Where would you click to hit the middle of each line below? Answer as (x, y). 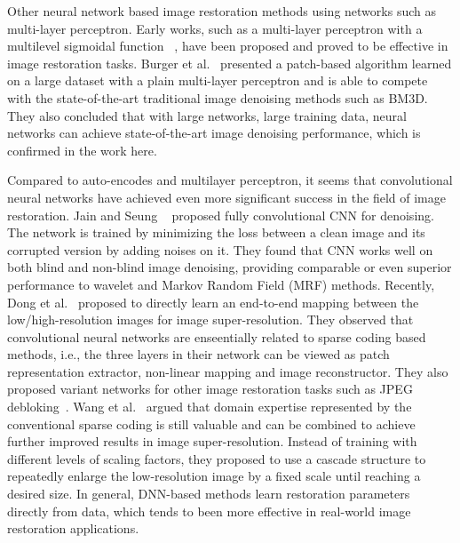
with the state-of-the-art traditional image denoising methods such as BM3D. (218, 97)
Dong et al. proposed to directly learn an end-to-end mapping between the (213, 302)
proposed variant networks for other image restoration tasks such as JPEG (210, 389)
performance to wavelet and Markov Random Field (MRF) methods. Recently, (221, 284)
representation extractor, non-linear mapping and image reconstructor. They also (228, 371)
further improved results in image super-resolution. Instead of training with (212, 441)
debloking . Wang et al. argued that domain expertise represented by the (210, 407)
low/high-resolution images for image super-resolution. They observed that (210, 319)
